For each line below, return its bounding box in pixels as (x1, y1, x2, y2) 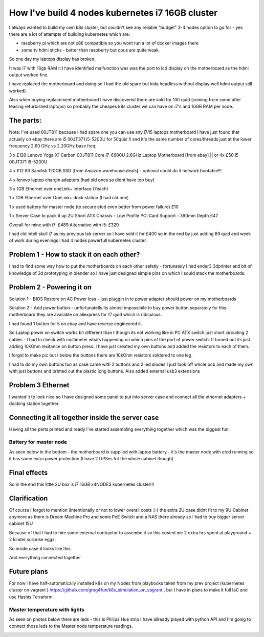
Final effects (9, 468, 48, 477)
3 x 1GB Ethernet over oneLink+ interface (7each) (9, 186, 109, 192)
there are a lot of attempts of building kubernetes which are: (9, 31, 131, 37)
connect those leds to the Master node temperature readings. (9, 623, 133, 629)
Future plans (9, 567, 48, 575)
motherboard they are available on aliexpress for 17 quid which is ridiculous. (9, 311, 162, 318)
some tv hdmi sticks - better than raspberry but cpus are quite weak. (21, 47, 160, 53)
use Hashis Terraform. (9, 594, 54, 600)
